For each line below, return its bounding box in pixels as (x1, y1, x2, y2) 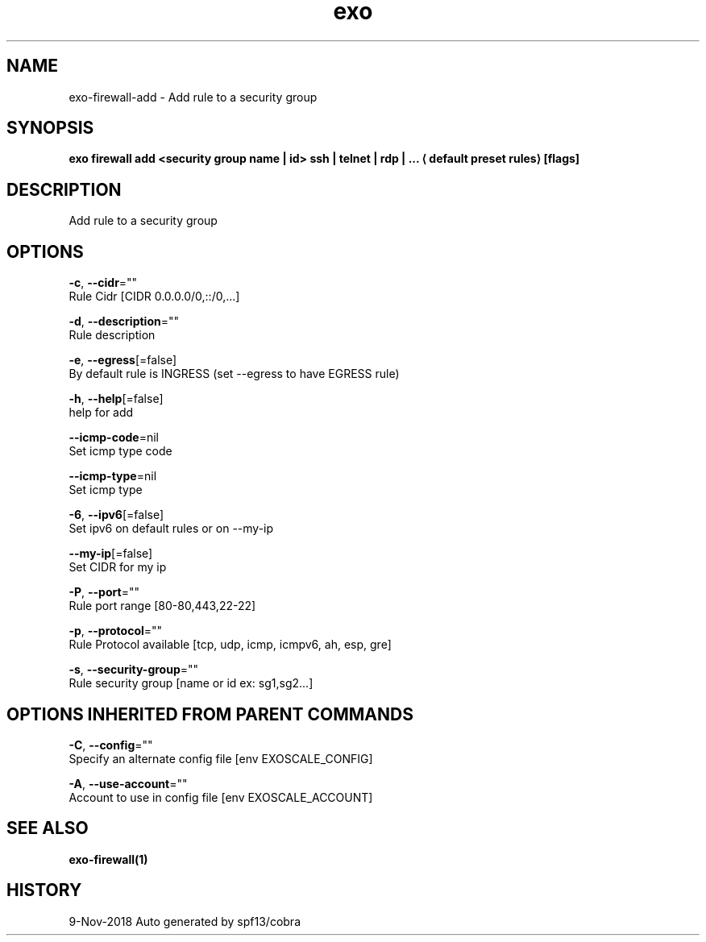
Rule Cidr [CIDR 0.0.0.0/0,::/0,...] (69, 289, 240, 304)
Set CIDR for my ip (69, 560, 167, 575)
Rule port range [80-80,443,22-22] (69, 599, 256, 613)
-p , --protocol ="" (69, 624, 163, 638)
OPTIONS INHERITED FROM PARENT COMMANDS (6, 703, 413, 724)
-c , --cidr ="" (69, 276, 138, 290)
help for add (69, 405, 134, 420)
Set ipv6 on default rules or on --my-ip (69, 521, 274, 536)
